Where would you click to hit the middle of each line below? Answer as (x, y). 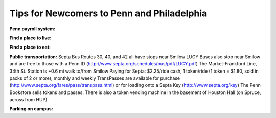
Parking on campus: (31, 109)
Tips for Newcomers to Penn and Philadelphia (108, 13)
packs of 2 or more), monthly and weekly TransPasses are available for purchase (95, 78)
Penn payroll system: (32, 29)
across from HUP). (29, 100)
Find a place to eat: (30, 47)
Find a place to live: (30, 38)
